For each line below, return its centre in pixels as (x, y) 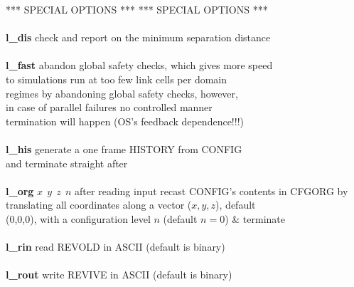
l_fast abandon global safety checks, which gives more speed (139, 65)
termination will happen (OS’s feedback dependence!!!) (125, 121)
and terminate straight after (67, 163)
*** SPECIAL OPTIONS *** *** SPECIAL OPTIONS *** (137, 9)
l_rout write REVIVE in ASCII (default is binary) (119, 275)
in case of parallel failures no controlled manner (109, 107)
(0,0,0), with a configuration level (78, 218)
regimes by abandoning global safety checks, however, (122, 93)
